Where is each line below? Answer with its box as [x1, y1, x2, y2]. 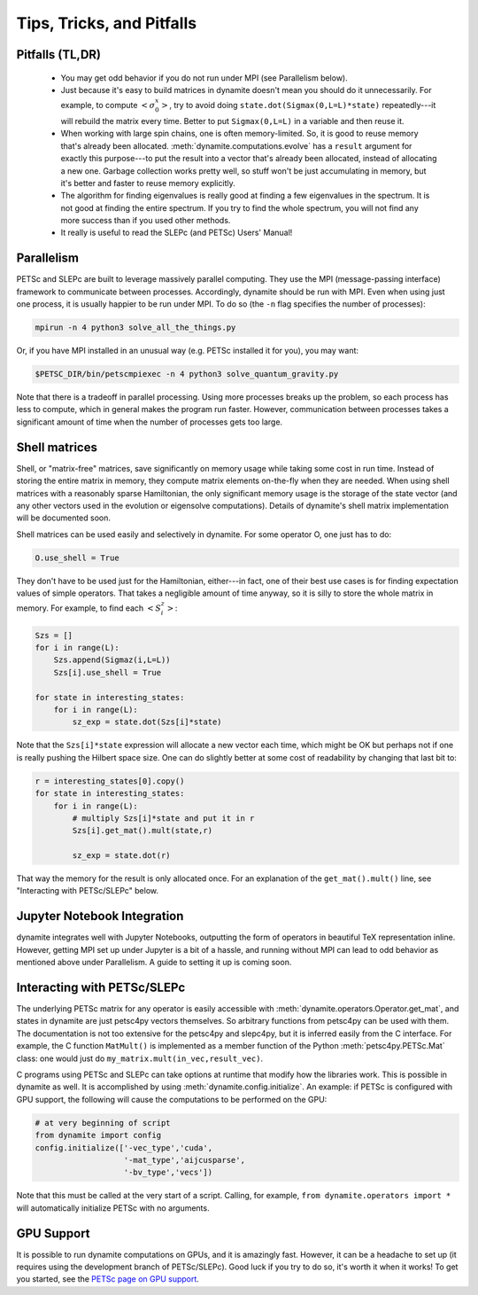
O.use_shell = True [35, 552, 119, 563]
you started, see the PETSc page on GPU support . [16, 1274, 199, 1284]
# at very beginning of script [35, 1118, 172, 1127]
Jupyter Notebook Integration [16, 909, 184, 924]
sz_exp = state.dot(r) [72, 851, 172, 861]
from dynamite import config [35, 1130, 162, 1141]
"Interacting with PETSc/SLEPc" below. [16, 885, 159, 896]
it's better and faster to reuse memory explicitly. [60, 177, 235, 188]
